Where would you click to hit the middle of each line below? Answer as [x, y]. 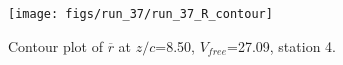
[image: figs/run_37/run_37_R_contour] [140, 14]
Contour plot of [55, 45]
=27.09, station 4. [281, 45]
